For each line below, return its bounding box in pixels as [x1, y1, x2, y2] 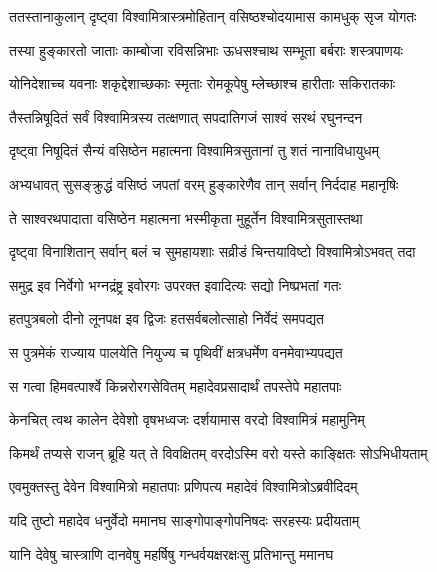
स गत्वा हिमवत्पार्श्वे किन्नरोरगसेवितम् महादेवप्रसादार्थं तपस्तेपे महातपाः [9, 375, 342, 396]
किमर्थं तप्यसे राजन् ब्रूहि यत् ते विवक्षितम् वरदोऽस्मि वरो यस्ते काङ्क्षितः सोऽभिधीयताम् [9, 442, 428, 463]
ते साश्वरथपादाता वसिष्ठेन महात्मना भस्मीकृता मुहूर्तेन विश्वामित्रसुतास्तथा [9, 207, 363, 228]
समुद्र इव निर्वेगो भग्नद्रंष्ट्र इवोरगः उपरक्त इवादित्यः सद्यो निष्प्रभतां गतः [9, 274, 342, 295]
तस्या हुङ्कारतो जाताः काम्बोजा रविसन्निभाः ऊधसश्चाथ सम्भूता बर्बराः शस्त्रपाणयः [9, 39, 403, 60]
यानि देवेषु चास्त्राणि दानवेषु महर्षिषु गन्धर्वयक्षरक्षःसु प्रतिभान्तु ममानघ [9, 543, 334, 564]
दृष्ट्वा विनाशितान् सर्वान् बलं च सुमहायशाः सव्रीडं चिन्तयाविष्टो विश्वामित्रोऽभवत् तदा [9, 241, 416, 262]
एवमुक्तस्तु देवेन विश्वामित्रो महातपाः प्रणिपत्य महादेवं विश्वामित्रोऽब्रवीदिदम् [9, 476, 358, 497]
